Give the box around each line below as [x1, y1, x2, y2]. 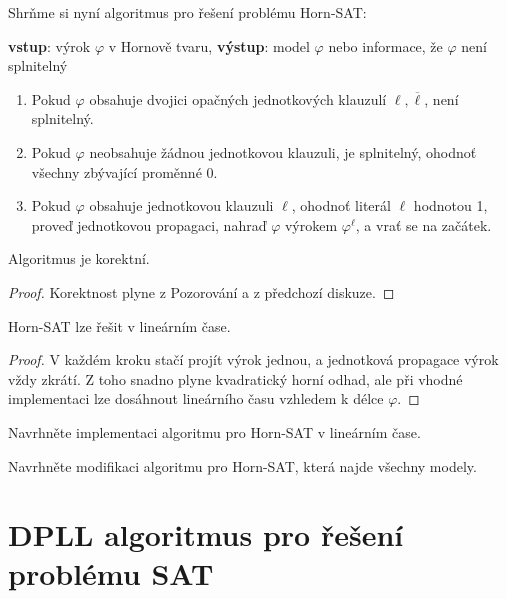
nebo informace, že [328, 35, 443, 56]
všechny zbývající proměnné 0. [31, 161, 218, 182]
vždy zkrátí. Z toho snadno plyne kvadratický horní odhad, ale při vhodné [8, 368, 463, 389]
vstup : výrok [8, 35, 91, 56]
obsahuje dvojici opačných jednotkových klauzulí [89, 88, 387, 109]
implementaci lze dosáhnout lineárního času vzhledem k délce [8, 388, 384, 409]
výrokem [284, 214, 338, 235]
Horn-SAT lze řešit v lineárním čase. [8, 315, 231, 336]
